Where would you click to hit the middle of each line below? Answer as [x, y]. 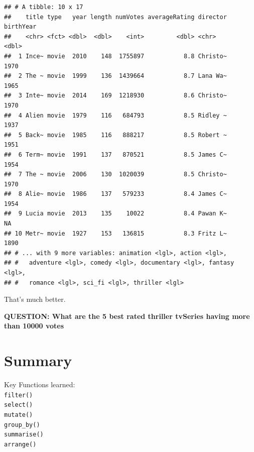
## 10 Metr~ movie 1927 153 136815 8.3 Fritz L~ [115, 233]
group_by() [22, 425]
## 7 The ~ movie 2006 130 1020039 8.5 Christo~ [115, 175]
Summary [38, 360]
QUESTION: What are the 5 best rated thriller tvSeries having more [127, 316]
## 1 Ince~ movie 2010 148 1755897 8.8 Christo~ [115, 56]
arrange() [20, 444]
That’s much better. [35, 299]
